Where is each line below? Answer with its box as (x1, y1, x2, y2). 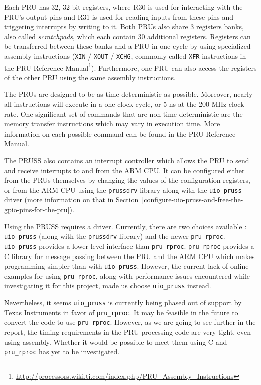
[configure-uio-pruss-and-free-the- (142, 194, 243, 205)
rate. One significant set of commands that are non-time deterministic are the (4, 108, 243, 119)
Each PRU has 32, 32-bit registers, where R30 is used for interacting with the (4, 2, 243, 12)
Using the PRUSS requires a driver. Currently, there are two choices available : (4, 221, 247, 231)
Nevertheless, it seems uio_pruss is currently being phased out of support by (4, 297, 242, 308)
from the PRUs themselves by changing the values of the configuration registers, (4, 175, 250, 185)
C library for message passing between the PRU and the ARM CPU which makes (4, 250, 255, 261)
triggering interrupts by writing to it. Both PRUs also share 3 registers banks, (4, 21, 244, 32)
